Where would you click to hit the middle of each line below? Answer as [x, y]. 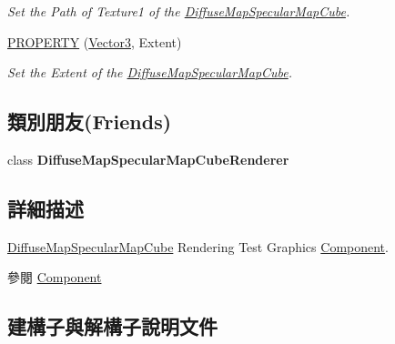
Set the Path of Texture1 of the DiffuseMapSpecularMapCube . [179, 11]
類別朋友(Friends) [90, 121]
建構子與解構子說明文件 [112, 326]
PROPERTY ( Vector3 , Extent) [95, 41]
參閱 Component [55, 277]
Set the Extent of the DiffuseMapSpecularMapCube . [150, 72]
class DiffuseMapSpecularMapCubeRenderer [148, 159]
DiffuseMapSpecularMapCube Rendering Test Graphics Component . [198, 246]
